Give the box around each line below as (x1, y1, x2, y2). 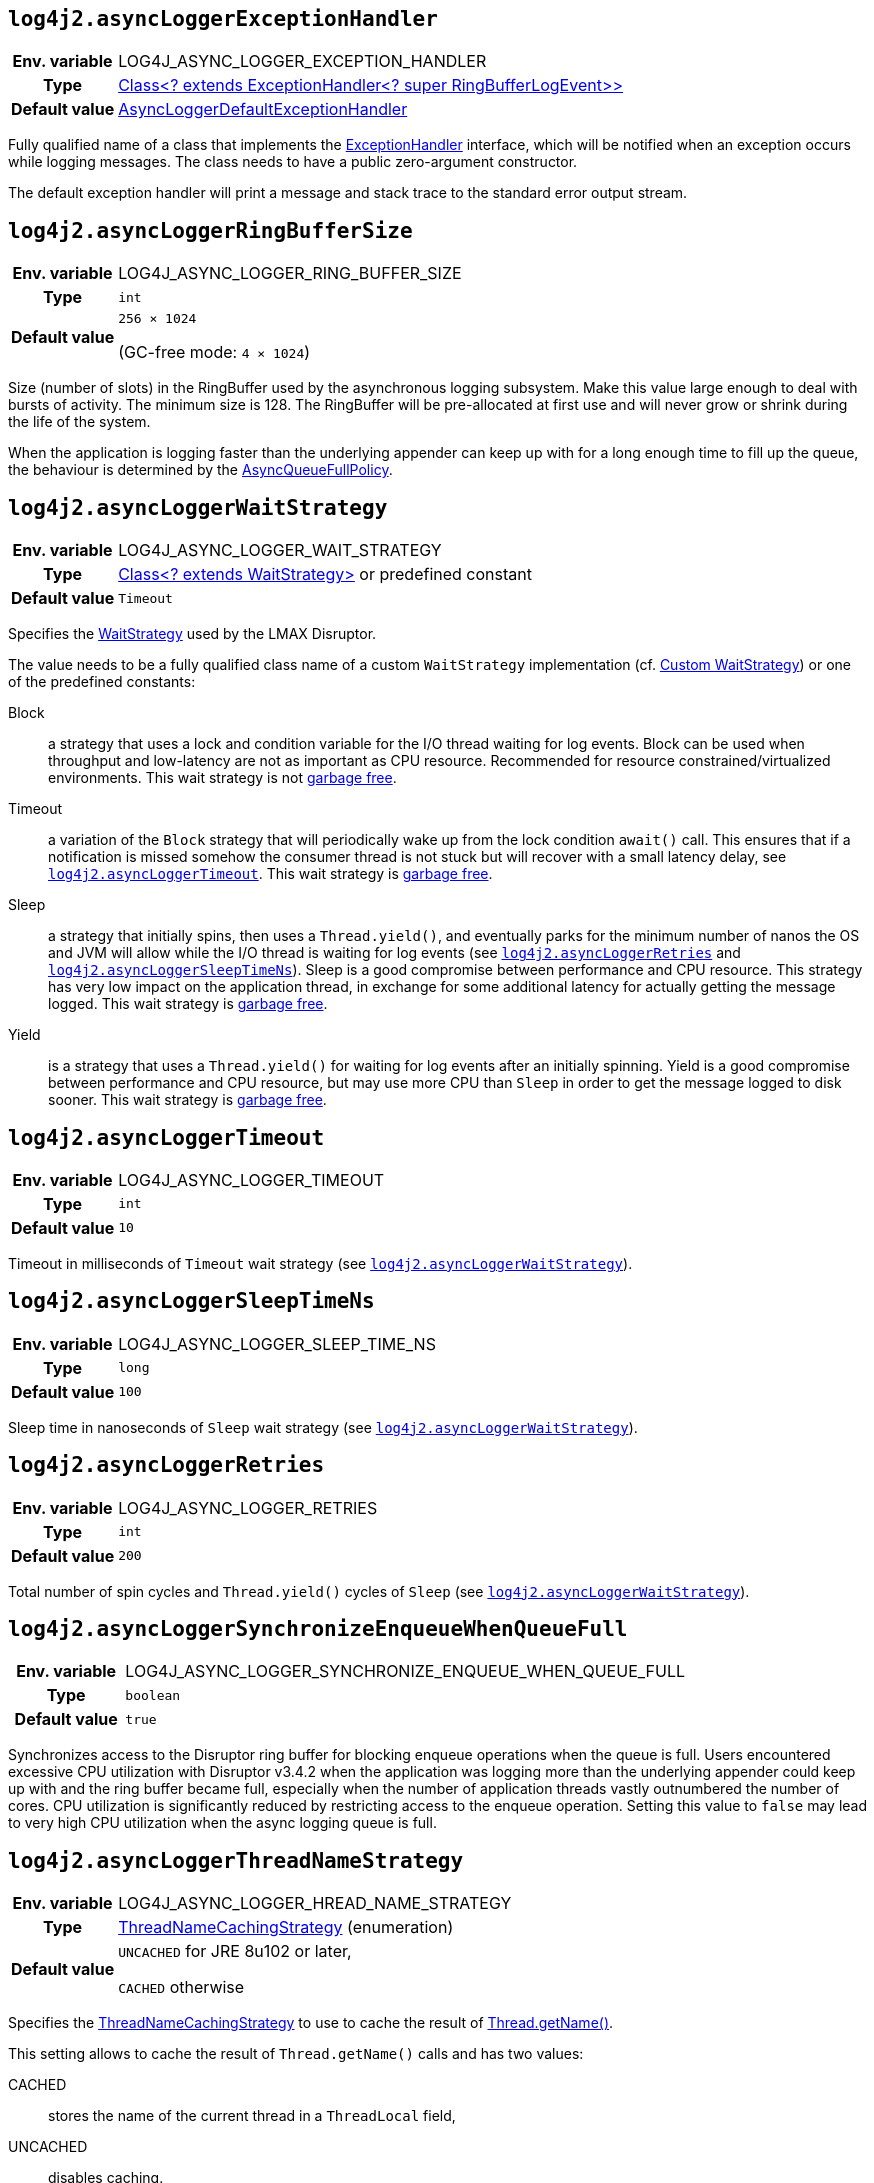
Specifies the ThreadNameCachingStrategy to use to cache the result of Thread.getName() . (8, 2014, 614, 2032)
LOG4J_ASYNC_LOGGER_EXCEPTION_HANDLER (118, 51, 487, 72)
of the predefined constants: (8, 673, 196, 691)
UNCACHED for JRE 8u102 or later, (118, 1941, 352, 1962)
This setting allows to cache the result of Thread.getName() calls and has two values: (8, 2045, 584, 2063)
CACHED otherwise (118, 1977, 245, 1998)
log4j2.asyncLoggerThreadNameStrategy (8, 1848, 464, 1873)
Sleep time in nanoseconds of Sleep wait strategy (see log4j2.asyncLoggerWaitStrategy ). (8, 1418, 638, 1436)
